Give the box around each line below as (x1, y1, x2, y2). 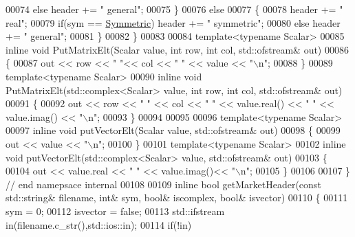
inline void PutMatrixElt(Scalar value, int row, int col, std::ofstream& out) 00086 (6, 42, 349, 56)
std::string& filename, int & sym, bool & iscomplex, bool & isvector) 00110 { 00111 (6, 190, 348, 205)
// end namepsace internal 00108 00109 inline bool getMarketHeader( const (6, 177, 321, 191)
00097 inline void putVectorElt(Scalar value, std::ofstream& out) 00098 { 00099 (6, 123, 341, 137)
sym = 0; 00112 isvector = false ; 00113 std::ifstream (6, 203, 225, 218)
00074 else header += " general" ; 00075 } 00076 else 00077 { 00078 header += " (6, 2, 343, 16)
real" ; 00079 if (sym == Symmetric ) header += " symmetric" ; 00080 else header (6, 15, 341, 30)
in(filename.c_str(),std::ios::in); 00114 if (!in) (6, 217, 192, 232)
